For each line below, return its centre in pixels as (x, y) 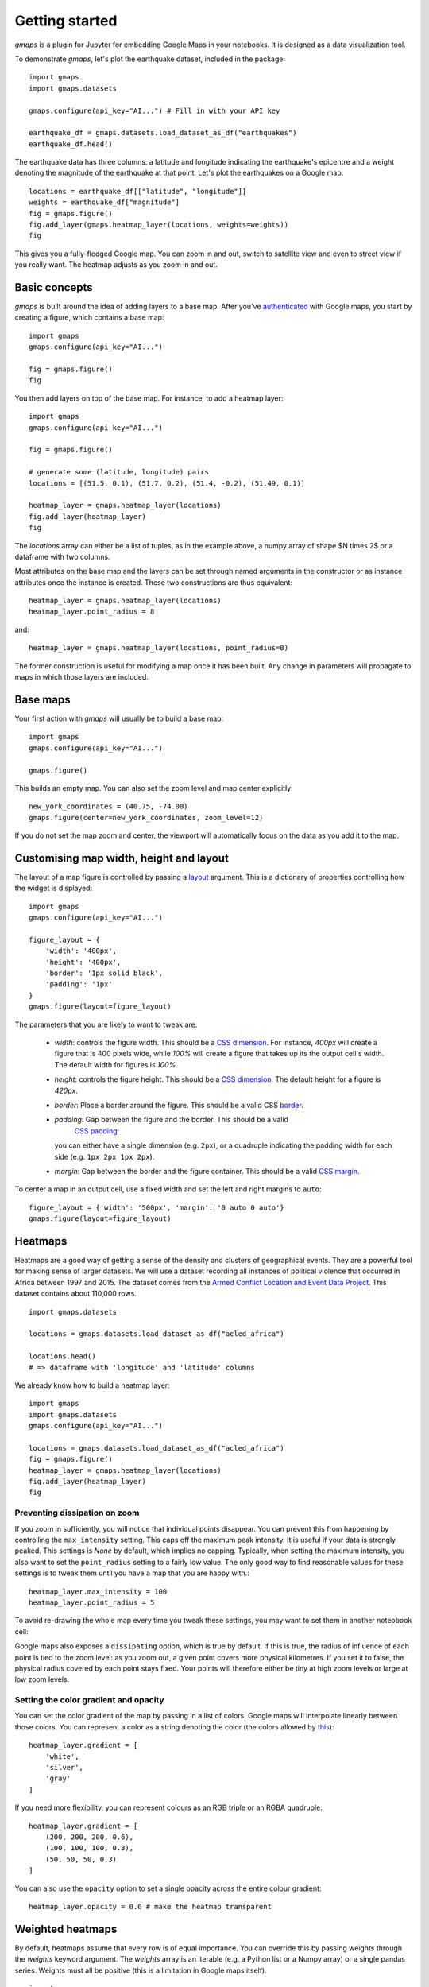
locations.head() (62, 1356)
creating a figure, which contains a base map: (89, 317)
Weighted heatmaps (66, 1929)
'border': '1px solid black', (104, 973)
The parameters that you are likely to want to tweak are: (106, 1024)
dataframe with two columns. (62, 556)
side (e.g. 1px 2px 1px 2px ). (104, 1156)
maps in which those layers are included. (81, 677)
